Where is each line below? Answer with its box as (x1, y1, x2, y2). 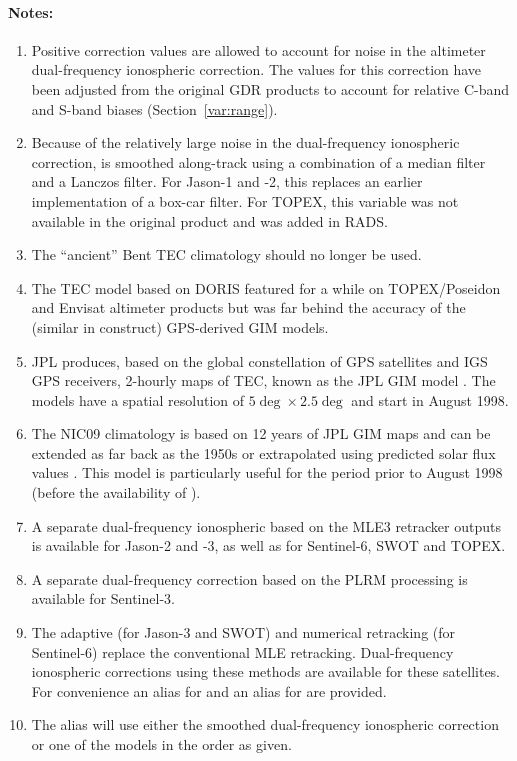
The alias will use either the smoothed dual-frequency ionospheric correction (31, 714, 499, 735)
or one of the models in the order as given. (31, 734, 292, 755)
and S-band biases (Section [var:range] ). (31, 98, 278, 119)
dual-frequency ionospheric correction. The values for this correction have (31, 59, 482, 80)
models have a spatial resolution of (31, 389, 245, 410)
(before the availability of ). (31, 482, 201, 503)
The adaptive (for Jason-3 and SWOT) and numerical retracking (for (31, 622, 456, 643)
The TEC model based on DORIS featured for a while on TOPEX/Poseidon (31, 277, 501, 298)
